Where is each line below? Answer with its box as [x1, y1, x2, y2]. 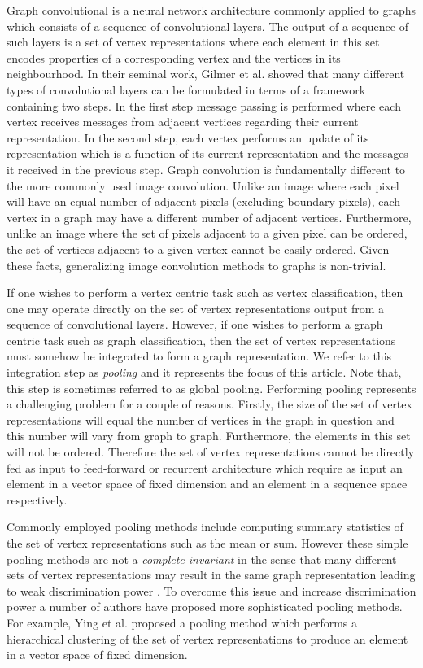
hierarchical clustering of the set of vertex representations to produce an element [7, 630, 408, 647]
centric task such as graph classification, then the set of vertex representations [7, 331, 396, 348]
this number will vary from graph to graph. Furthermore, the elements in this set [7, 427, 411, 444]
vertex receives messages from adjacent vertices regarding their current [7, 113, 359, 130]
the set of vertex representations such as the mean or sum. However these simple [7, 535, 408, 551]
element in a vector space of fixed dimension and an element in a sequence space [7, 475, 408, 492]
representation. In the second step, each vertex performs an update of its [7, 129, 369, 146]
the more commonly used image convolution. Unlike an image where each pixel [7, 177, 399, 194]
